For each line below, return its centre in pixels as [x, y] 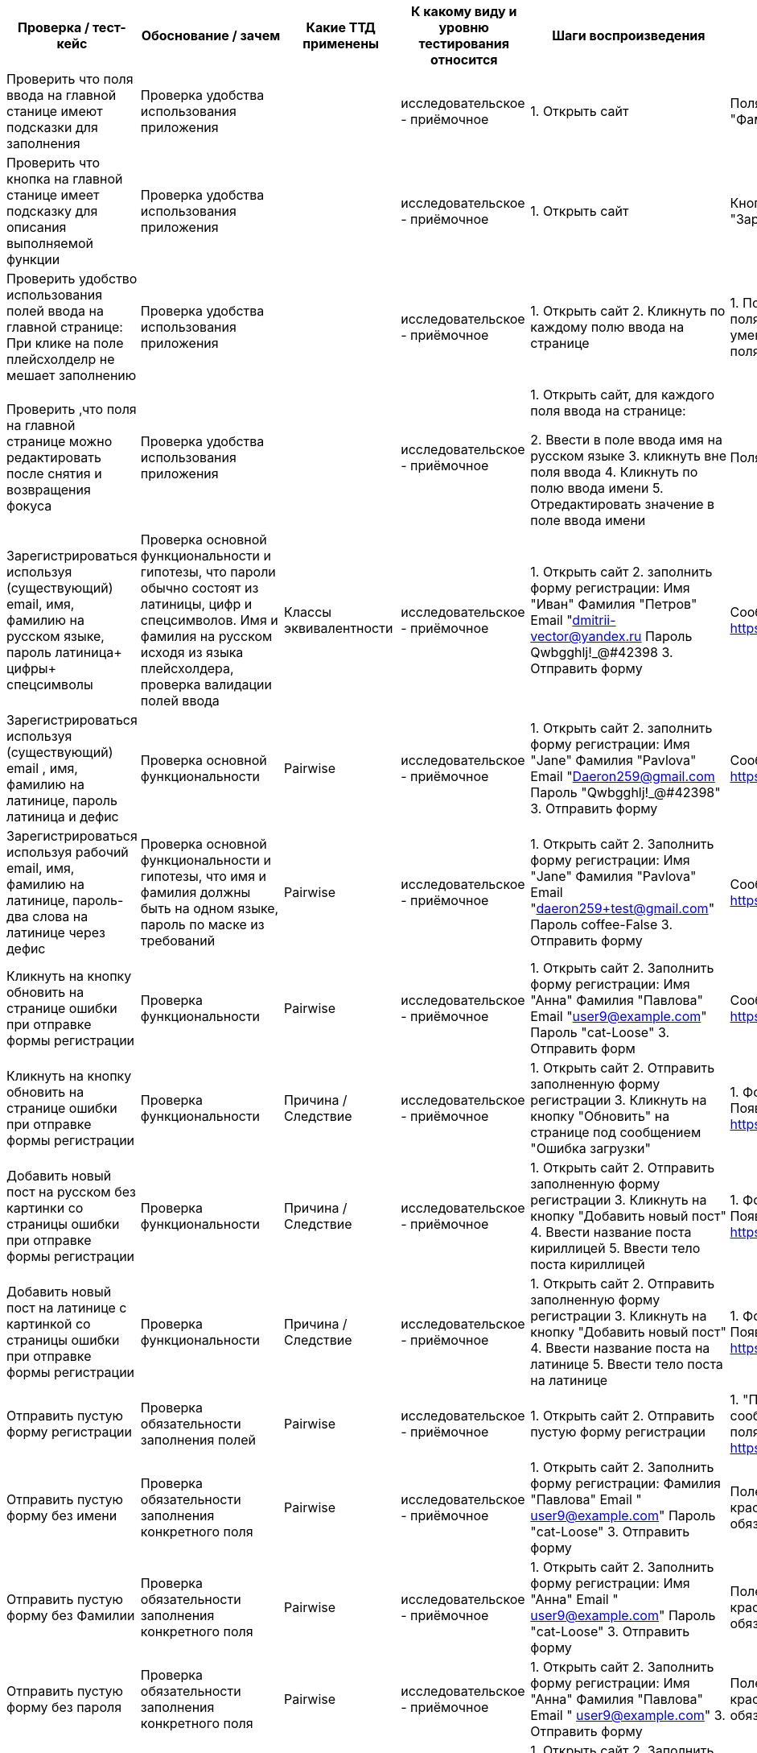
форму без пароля [64, 1707]
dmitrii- [594, 620]
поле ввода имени [588, 520]
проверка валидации [206, 684]
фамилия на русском [206, 636]
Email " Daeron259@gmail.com [623, 776]
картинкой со [49, 1324]
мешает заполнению [72, 375]
